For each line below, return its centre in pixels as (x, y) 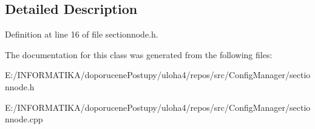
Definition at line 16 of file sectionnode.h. (82, 34)
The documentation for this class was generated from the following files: (139, 54)
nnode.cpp (24, 119)
